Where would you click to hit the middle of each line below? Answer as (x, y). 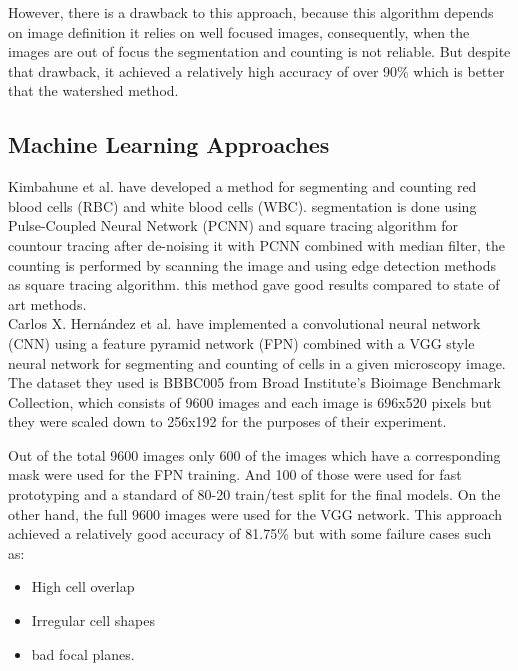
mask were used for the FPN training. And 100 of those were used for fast (235, 474)
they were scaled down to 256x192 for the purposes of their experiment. (227, 421)
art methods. (47, 303)
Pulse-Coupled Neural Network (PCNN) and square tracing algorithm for (233, 225)
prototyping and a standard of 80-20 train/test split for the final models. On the (254, 494)
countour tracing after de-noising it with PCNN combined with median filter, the (257, 244)
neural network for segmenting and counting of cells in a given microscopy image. (257, 362)
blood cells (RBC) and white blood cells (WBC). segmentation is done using (242, 205)
